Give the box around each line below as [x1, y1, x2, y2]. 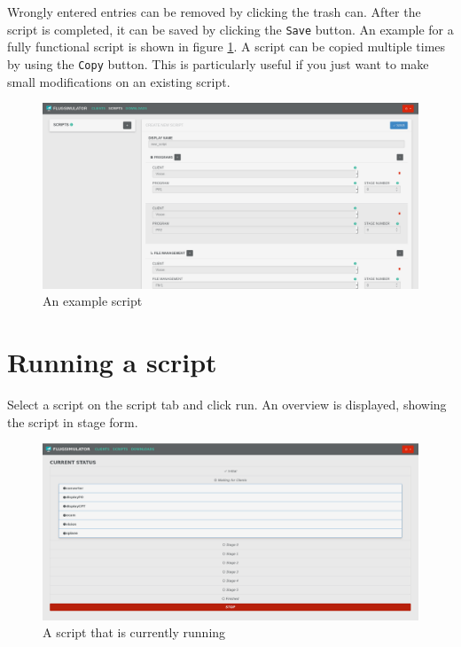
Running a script [7, 344, 217, 380]
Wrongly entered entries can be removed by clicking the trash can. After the [7, 3, 421, 21]
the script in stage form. [7, 412, 138, 431]
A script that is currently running [43, 623, 226, 642]
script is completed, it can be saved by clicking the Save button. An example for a [7, 19, 454, 38]
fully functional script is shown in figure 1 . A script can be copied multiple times [7, 37, 446, 56]
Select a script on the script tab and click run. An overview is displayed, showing [7, 395, 447, 414]
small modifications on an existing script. [7, 72, 230, 90]
